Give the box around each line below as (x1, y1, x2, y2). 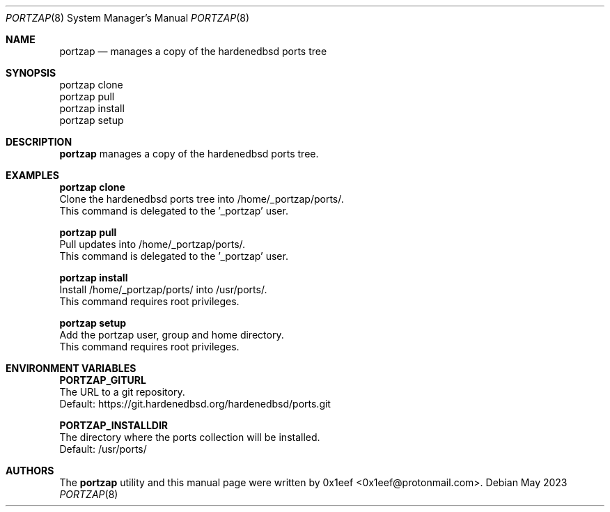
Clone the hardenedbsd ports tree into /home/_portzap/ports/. (59, 193, 344, 205)
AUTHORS (6, 465, 54, 476)
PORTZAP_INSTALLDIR (59, 419, 169, 431)
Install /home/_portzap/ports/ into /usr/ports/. (59, 284, 267, 295)
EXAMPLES (6, 169, 59, 181)
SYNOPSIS (6, 67, 56, 79)
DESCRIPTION (6, 136, 72, 148)
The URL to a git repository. (59, 386, 185, 398)
